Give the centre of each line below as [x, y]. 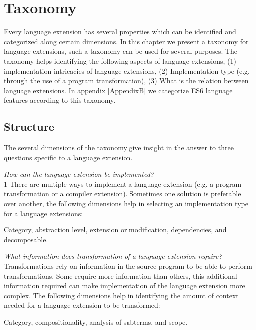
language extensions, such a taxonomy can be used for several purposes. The [121, 51]
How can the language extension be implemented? [79, 174]
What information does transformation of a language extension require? [113, 256]
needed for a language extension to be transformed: [82, 305]
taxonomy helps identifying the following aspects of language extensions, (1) [120, 60]
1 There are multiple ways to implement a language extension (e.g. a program [123, 183]
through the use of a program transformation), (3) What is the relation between [126, 80]
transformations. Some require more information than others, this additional [121, 275]
